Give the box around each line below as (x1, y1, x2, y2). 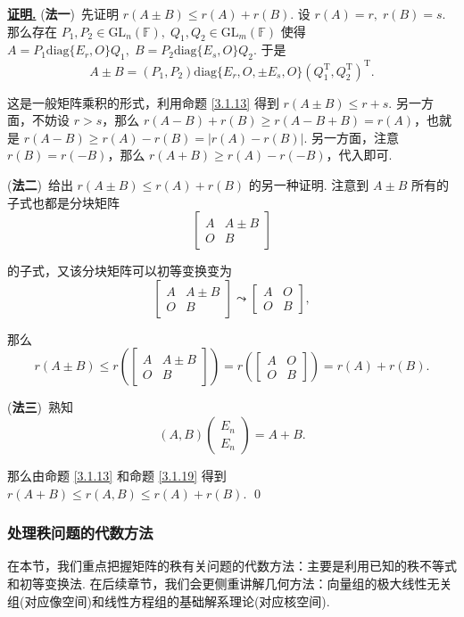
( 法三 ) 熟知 (7, 398, 73, 416)
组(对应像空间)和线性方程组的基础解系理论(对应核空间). (7, 591, 330, 610)
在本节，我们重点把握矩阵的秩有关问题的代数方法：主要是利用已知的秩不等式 (7, 556, 457, 575)
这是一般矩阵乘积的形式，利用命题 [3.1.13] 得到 (7, 93, 279, 111)
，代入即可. (326, 145, 393, 164)
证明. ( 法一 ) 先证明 (7, 4, 120, 22)
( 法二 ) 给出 (7, 176, 73, 194)
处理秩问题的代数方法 (7, 522, 153, 544)
